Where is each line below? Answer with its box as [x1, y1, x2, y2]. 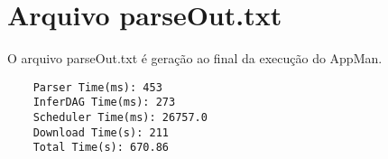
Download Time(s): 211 [32, 126, 169, 139]
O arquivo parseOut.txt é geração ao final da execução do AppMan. [7, 49, 383, 68]
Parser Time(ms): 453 [32, 80, 162, 94]
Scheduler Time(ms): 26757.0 [32, 111, 208, 125]
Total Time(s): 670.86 [32, 141, 169, 154]
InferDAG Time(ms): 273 [32, 96, 176, 109]
